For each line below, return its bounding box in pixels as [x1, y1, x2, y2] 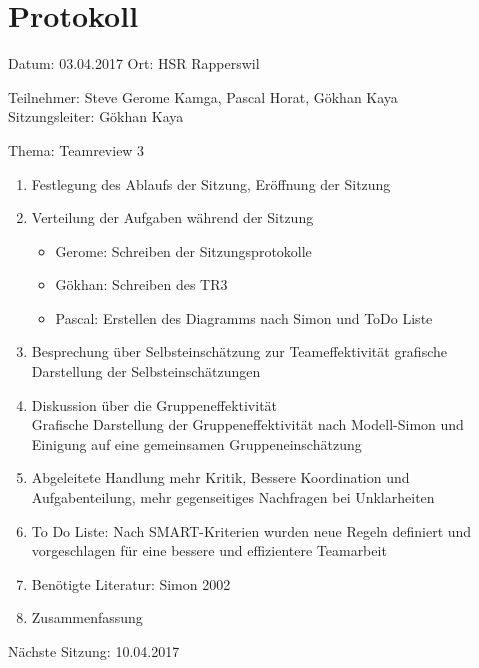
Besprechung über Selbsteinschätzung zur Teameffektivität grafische [31, 341, 447, 362]
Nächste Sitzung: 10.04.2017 [8, 641, 180, 661]
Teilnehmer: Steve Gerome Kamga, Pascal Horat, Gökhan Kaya [8, 86, 398, 107]
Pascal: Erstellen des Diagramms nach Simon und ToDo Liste [55, 307, 433, 328]
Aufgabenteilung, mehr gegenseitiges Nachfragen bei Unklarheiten [31, 487, 435, 508]
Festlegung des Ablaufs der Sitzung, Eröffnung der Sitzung [31, 173, 391, 194]
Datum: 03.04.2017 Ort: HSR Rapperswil [8, 53, 260, 74]
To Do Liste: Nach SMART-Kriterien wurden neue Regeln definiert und [31, 520, 472, 541]
